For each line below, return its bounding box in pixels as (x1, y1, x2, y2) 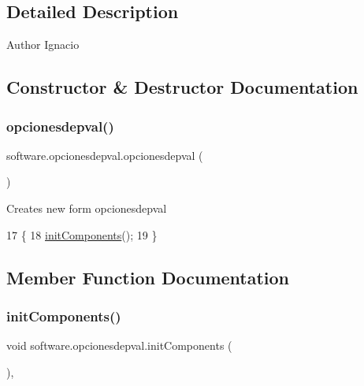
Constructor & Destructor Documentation (6, 75, 358, 99)
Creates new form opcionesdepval (6, 199, 167, 216)
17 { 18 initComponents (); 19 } (6, 226, 158, 243)
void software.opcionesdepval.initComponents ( (6, 337, 232, 354)
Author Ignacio (6, 36, 80, 53)
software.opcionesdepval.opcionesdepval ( (6, 147, 203, 163)
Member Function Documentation (6, 265, 290, 289)
